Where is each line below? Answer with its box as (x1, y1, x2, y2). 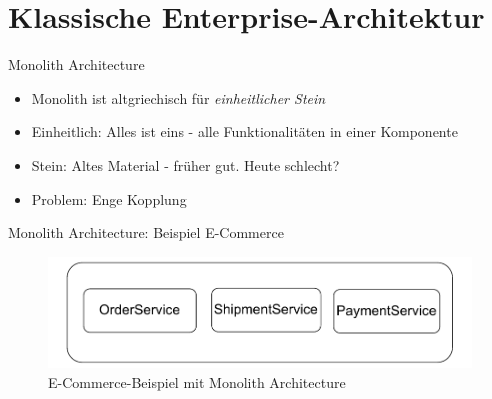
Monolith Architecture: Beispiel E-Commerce (8, 222, 284, 243)
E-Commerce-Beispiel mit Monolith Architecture (48, 371, 346, 392)
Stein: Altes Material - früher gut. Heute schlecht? (31, 154, 340, 175)
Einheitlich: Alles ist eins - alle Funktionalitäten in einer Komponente (31, 121, 458, 142)
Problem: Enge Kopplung (31, 188, 187, 209)
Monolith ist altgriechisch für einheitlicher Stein (31, 87, 326, 108)
